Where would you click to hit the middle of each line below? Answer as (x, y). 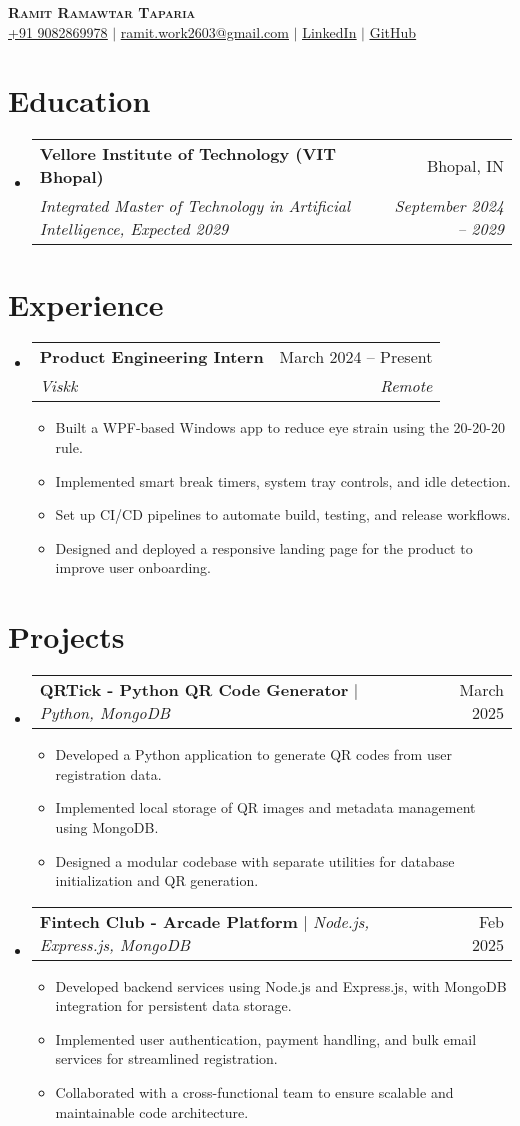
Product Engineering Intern (151, 357)
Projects (66, 636)
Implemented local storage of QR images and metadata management (265, 807)
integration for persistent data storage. (173, 1005)
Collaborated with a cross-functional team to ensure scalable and (254, 1092)
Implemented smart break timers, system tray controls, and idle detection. (283, 480)
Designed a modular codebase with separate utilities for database (255, 860)
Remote (406, 386)
